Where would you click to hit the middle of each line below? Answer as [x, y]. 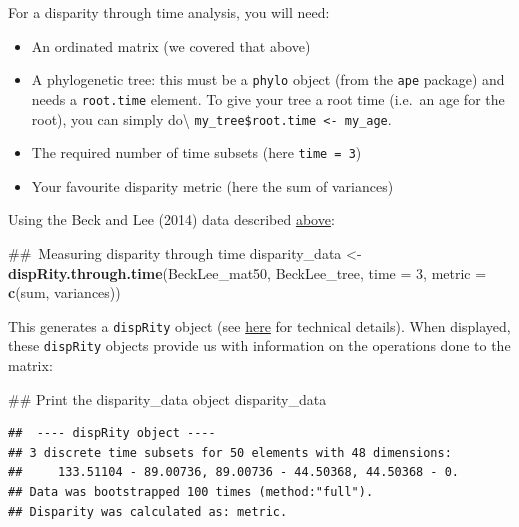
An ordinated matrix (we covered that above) [171, 45]
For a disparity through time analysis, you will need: [169, 12]
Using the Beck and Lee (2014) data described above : [171, 219]
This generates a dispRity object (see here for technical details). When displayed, [259, 325]
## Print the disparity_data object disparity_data [167, 398]
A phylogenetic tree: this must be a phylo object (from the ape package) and [268, 79]
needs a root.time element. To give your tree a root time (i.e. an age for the [268, 98]
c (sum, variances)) [64, 292]
